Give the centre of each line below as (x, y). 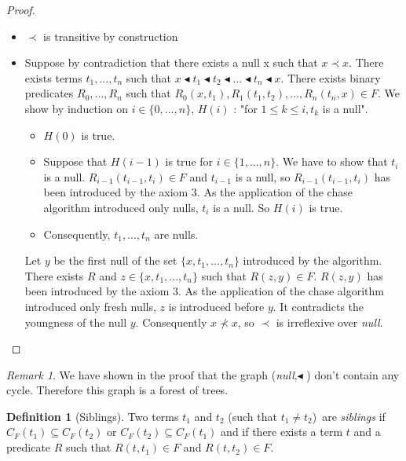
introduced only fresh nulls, (90, 306)
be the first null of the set (115, 260)
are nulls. (176, 234)
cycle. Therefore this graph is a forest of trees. (117, 390)
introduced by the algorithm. (313, 260)
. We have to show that (332, 161)
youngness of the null (76, 322)
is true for (189, 161)
